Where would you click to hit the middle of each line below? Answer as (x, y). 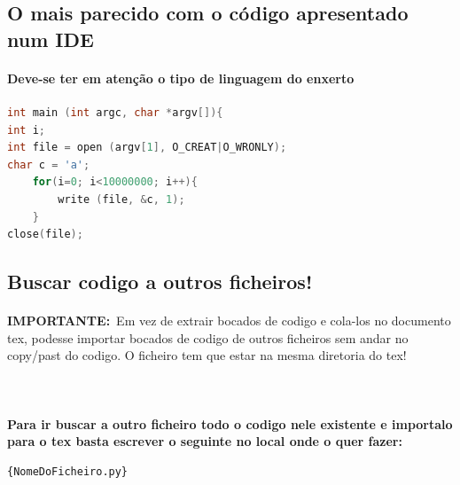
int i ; (26, 130)
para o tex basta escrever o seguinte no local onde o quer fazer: (205, 441)
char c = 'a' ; (49, 164)
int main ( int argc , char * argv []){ (115, 112)
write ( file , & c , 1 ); (121, 199)
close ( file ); (45, 235)
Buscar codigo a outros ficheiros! (160, 282)
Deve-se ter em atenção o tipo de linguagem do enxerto (181, 78)
